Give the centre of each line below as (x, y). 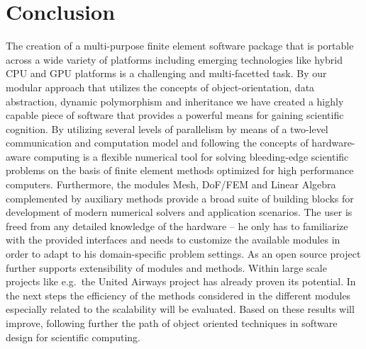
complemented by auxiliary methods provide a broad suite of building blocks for (180, 198)
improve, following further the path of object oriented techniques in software (172, 323)
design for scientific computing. (73, 337)
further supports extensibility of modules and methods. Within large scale (166, 267)
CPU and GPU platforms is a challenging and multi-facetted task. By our (166, 73)
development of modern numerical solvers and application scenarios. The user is (179, 212)
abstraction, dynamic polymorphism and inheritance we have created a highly (175, 101)
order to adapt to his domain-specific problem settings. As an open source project (183, 254)
